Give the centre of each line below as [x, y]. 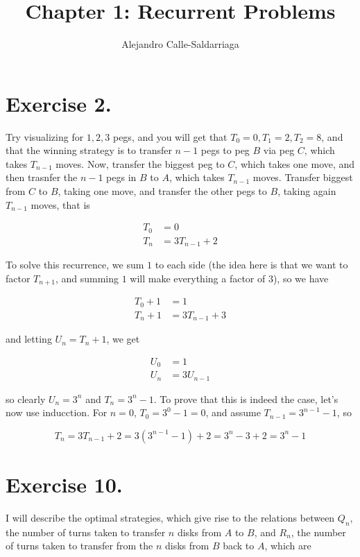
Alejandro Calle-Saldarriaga [180, 44]
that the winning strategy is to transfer [89, 150]
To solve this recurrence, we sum [75, 265]
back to [239, 546]
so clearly [26, 399]
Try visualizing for [45, 136]
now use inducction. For [57, 412]
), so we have [301, 278]
